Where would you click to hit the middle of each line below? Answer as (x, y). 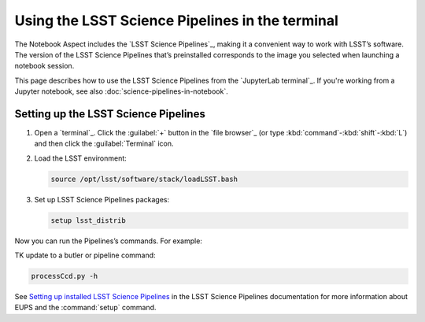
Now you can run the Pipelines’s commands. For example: (108, 241)
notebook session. (44, 66)
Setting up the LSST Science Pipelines (110, 114)
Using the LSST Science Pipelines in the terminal (176, 20)
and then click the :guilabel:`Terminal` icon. (104, 144)
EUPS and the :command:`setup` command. (85, 308)
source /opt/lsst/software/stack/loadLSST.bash (144, 179)
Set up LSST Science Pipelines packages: (102, 199)
